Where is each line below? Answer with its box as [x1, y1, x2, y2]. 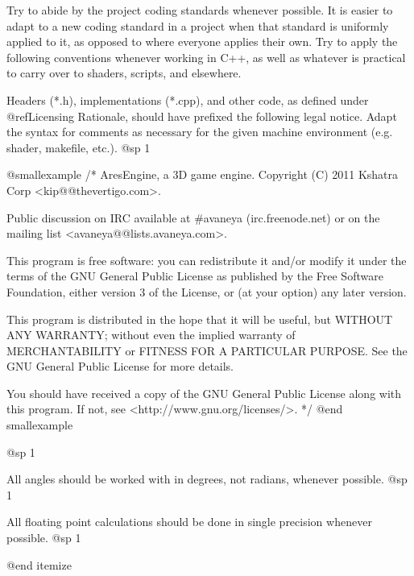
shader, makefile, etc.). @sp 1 [6, 139, 151, 155]
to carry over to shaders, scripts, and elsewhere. [6, 64, 242, 81]
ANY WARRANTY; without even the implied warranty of [6, 326, 296, 343]
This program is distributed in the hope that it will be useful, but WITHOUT [6, 310, 393, 327]
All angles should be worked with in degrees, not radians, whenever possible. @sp [6, 470, 408, 487]
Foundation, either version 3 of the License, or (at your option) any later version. [6, 283, 407, 300]
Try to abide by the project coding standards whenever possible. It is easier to [6, 2, 393, 18]
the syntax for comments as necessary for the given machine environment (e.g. [6, 123, 393, 140]
